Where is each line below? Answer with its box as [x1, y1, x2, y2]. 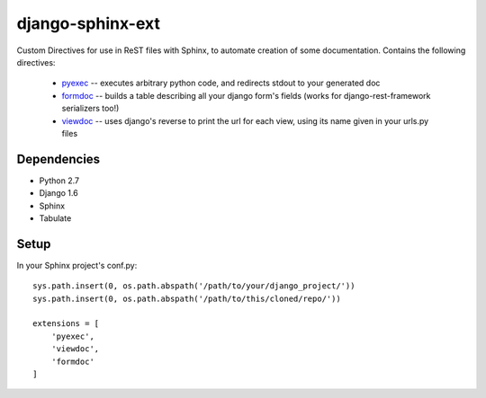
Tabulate [39, 212, 72, 224]
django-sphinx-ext [16, 13, 161, 33]
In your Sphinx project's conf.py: [16, 260, 138, 270]
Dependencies [16, 151, 101, 166]
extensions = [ [32, 319, 100, 329]
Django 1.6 [39, 188, 78, 199]
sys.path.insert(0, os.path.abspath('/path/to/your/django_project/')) [32, 281, 355, 291]
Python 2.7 [39, 175, 80, 186]
